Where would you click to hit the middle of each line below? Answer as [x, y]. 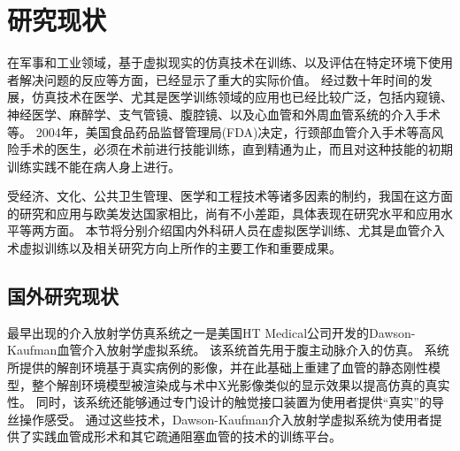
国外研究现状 [63, 296]
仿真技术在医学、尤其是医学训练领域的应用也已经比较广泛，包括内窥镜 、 [242, 97]
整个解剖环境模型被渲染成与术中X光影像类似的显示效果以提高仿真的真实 [241, 384]
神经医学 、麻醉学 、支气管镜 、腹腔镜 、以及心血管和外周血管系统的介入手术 [224, 114]
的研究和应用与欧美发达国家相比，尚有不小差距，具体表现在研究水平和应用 [224, 213]
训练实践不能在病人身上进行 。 [94, 166]
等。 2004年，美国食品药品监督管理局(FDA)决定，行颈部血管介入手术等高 [219, 131]
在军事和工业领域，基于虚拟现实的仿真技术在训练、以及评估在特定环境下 [218, 62]
